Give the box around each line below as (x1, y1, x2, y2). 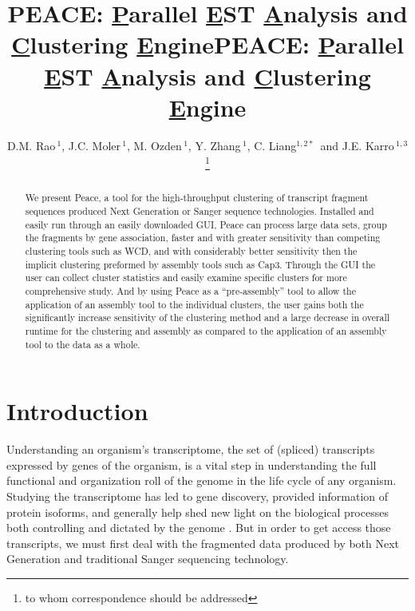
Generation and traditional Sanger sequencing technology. (6, 550, 289, 567)
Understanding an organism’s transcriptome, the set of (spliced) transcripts (6, 441, 375, 458)
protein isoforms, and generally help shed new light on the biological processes (6, 503, 389, 520)
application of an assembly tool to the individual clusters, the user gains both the (25, 297, 364, 311)
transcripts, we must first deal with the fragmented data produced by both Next (6, 534, 400, 551)
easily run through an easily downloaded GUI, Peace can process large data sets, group (25, 217, 387, 231)
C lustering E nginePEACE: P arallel (11, 28, 404, 61)
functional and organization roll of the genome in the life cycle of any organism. (6, 472, 397, 489)
